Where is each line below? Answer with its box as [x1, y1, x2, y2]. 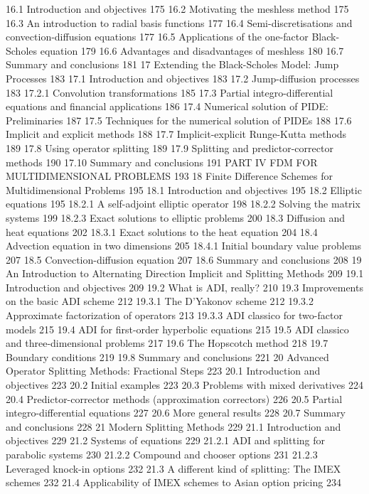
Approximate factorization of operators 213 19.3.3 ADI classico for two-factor [6, 308, 343, 323]
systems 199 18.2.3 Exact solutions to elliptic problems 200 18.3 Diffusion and [6, 210, 345, 225]
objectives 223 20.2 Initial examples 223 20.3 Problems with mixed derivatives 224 [6, 377, 363, 392]
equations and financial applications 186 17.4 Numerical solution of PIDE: [6, 99, 328, 114]
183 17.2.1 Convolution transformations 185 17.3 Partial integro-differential [6, 85, 333, 100]
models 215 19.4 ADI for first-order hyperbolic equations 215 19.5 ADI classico [6, 321, 349, 336]
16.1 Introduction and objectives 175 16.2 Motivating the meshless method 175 [6, 1, 349, 16]
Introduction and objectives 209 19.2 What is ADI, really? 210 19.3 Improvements [6, 279, 363, 294]
